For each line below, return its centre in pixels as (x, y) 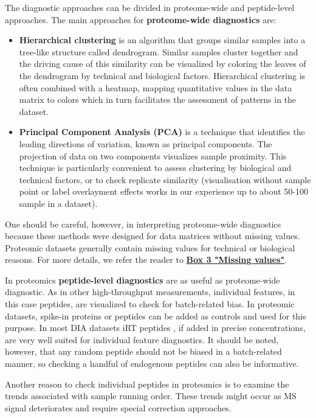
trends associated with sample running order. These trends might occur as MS (151, 396)
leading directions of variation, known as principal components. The (146, 143)
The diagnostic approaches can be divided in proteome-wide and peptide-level (150, 7)
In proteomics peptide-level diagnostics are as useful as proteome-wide (143, 280)
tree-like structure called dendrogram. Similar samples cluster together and (159, 51)
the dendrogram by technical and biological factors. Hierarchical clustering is (162, 75)
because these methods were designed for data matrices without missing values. (153, 236)
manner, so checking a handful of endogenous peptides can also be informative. (152, 364)
